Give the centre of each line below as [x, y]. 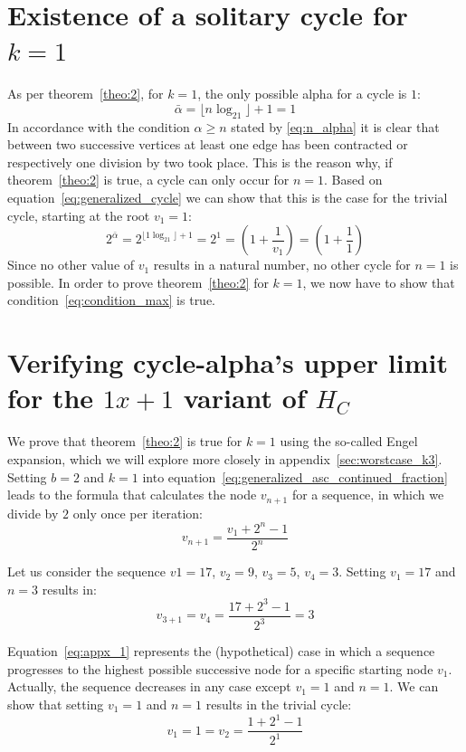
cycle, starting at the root [79, 215]
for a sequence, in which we [368, 495]
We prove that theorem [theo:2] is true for [125, 441]
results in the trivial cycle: [279, 704]
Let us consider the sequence [87, 571]
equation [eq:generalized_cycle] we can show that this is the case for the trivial [228, 198]
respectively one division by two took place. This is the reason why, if [200, 162]
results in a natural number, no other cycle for [282, 265]
